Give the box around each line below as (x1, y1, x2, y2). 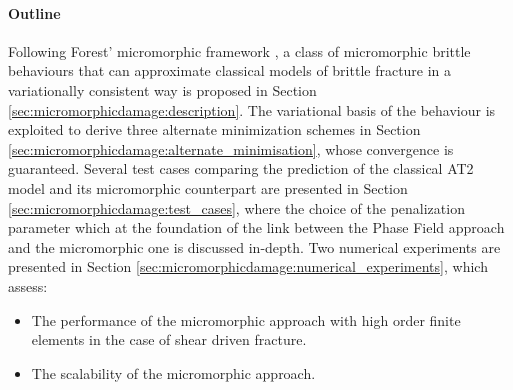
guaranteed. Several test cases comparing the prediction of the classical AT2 (8, 158, 474, 179)
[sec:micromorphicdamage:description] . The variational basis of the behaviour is (8, 99, 496, 120)
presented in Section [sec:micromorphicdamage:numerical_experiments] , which (8, 256, 488, 277)
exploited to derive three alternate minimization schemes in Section (8, 119, 421, 140)
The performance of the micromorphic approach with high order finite (31, 309, 461, 330)
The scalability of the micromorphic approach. (31, 362, 316, 383)
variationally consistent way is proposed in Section (8, 79, 317, 100)
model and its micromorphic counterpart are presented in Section (8, 177, 408, 198)
